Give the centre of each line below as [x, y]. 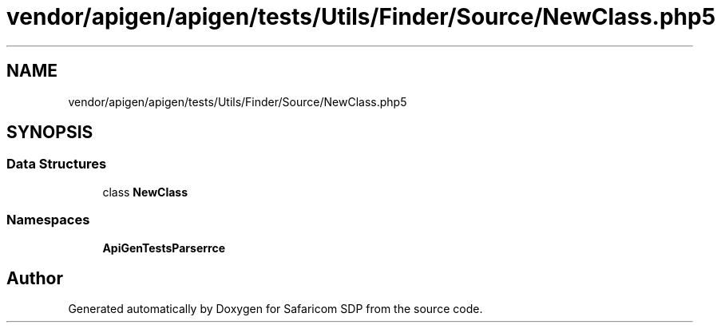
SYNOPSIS [50, 133]
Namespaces [48, 220]
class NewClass [145, 192]
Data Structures [57, 164]
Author [35, 278]
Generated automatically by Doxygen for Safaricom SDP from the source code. [275, 309]
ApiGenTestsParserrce [164, 248]
